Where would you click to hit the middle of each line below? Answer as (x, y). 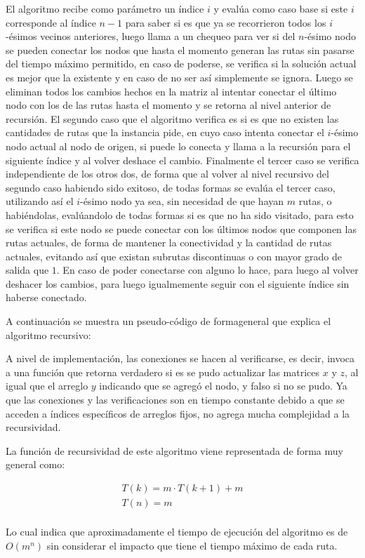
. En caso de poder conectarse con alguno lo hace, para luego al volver (207, 270)
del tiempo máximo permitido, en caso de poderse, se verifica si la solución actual (181, 64)
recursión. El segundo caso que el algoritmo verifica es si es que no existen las (172, 118)
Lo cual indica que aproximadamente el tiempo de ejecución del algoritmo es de (177, 532)
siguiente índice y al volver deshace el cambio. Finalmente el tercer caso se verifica (182, 160)
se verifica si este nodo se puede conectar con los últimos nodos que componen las (181, 228)
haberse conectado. (46, 297)
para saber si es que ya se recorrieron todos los (226, 22)
